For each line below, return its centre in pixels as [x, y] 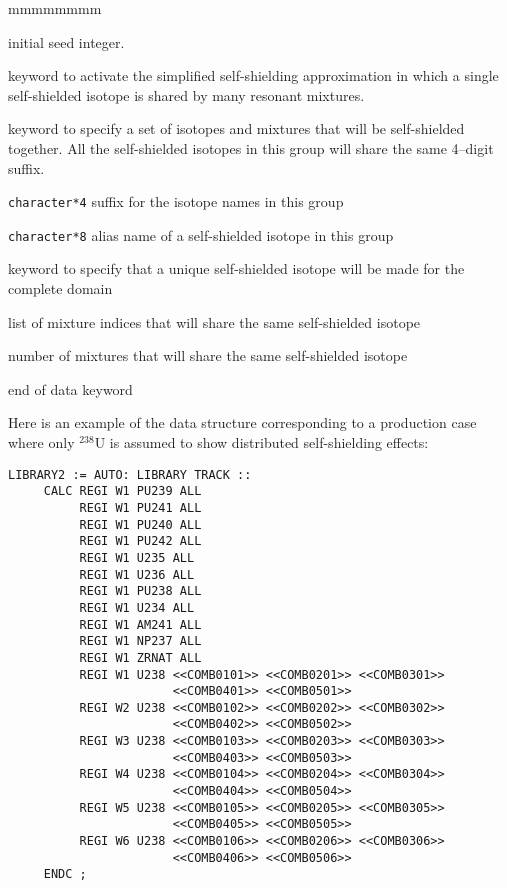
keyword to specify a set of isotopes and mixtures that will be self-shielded [236, 128]
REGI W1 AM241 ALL [140, 624]
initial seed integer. [66, 41]
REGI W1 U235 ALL [137, 557]
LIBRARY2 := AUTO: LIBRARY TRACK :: [130, 474]
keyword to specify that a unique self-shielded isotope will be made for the [236, 268]
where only [41, 442]
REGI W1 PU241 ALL [140, 507]
